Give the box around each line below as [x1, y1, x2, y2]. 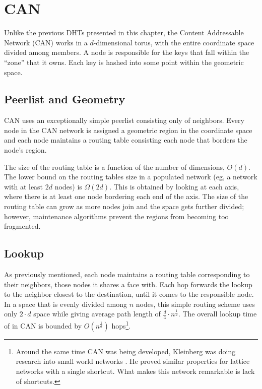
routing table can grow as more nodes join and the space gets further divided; [4, 201, 244, 212]
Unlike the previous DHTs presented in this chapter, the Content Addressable [4, 27, 244, 38]
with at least [4, 181, 43, 191]
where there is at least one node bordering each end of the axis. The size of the [4, 191, 248, 202]
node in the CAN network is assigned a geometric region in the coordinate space [4, 124, 252, 135]
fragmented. [4, 221, 41, 231]
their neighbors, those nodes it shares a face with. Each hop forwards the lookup [4, 279, 252, 289]
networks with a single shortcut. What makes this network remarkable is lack [16, 366, 255, 376]
